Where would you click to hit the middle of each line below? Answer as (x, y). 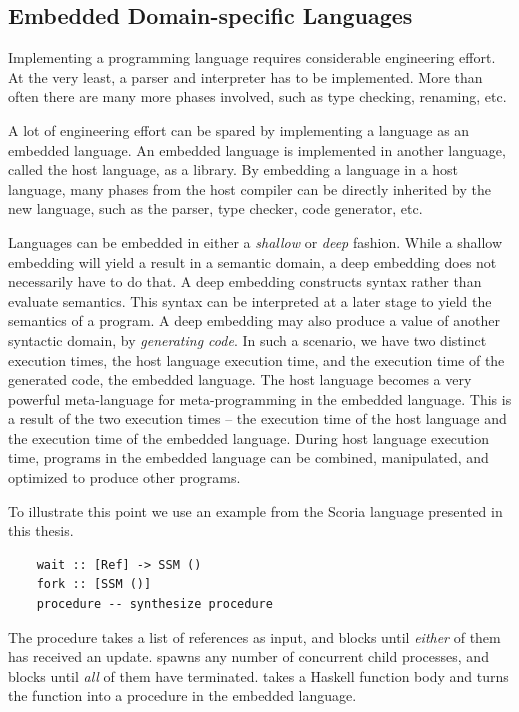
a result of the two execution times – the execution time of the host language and (257, 418)
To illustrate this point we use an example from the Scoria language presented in (255, 510)
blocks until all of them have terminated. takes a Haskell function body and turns (258, 675)
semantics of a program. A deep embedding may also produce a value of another (254, 320)
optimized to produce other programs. (124, 477)
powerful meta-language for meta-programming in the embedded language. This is (260, 398)
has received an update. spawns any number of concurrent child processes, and (248, 656)
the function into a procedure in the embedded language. (182, 695)
